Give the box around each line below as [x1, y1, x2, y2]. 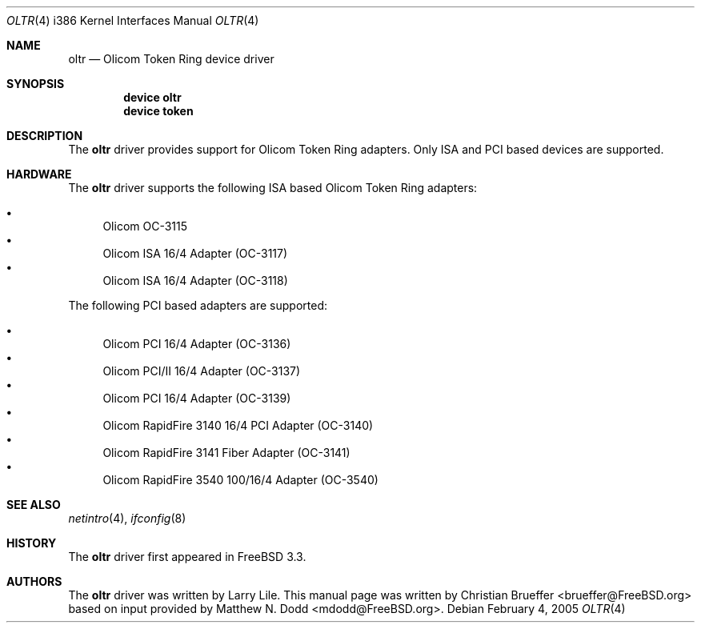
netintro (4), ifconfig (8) [68, 511, 186, 525]
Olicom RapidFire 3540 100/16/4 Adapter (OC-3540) [102, 473, 379, 487]
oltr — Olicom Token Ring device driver [68, 52, 274, 66]
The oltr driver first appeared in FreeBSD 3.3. [68, 550, 306, 563]
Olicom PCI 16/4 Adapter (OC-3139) [102, 391, 291, 405]
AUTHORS [6, 575, 62, 588]
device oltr [123, 90, 182, 104]
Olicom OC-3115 [102, 219, 188, 233]
